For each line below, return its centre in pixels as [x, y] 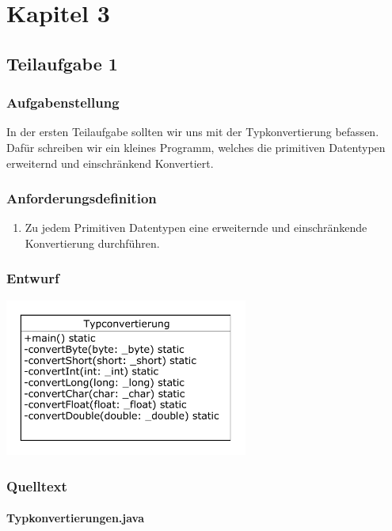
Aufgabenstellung [63, 102]
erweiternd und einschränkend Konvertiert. [110, 163]
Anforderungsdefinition [82, 198]
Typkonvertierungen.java [76, 518]
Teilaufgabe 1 [62, 63]
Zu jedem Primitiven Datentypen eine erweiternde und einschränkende [196, 228]
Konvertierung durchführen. [92, 243]
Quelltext [37, 485]
